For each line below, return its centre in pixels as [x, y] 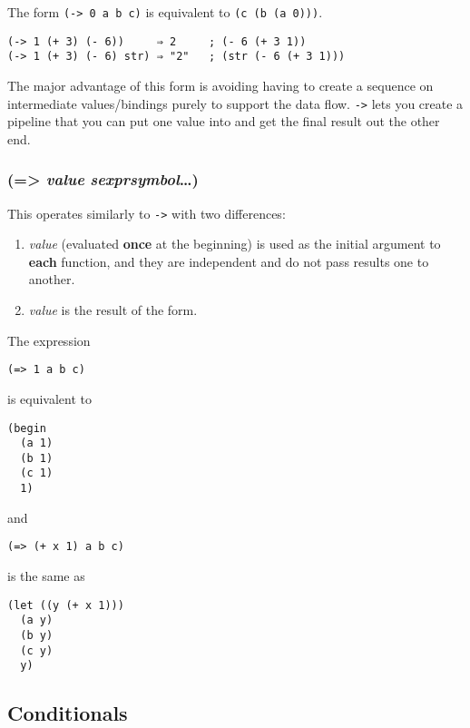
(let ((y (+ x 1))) [66, 605]
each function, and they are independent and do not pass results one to [229, 261]
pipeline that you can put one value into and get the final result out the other [224, 121]
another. [52, 279]
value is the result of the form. [113, 310]
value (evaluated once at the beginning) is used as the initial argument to [235, 244]
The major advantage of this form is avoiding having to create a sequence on [220, 85]
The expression [49, 340]
